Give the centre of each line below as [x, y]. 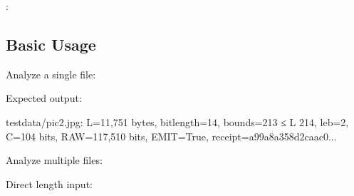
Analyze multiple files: [54, 160]
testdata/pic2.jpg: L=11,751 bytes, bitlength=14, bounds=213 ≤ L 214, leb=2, [177, 122]
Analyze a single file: [51, 74]
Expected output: [44, 98]
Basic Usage [51, 44]
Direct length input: [49, 184]
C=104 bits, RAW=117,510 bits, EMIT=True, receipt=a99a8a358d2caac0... [171, 136]
